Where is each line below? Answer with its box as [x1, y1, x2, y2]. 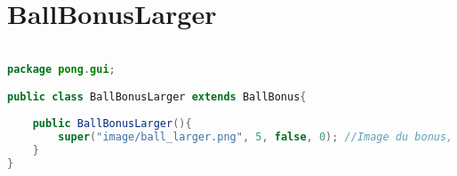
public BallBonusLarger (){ [32, 117, 192, 131]
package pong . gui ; [7, 62, 116, 76]
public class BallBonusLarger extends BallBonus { [7, 91, 307, 104]
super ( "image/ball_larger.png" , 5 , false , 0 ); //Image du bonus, [58, 130, 453, 143]
